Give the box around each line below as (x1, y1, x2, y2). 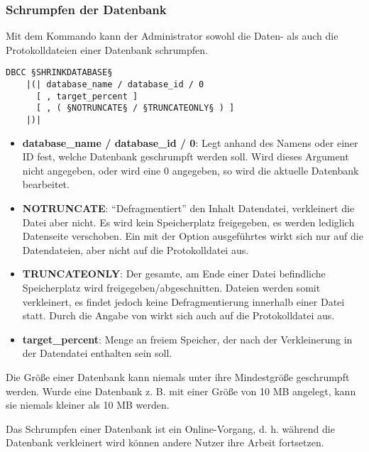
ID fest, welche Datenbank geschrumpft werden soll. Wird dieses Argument (22, 149, 349, 164)
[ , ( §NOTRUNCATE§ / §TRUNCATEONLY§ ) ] (35, 103, 235, 114)
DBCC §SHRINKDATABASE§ (6, 67, 113, 78)
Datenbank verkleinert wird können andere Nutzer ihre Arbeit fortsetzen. (6, 435, 324, 450)
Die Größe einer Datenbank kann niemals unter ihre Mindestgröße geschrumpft (6, 370, 350, 384)
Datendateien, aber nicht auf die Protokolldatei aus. (22, 242, 249, 257)
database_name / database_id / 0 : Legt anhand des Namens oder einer (22, 135, 358, 150)
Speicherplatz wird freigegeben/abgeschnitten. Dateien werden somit (22, 280, 321, 295)
